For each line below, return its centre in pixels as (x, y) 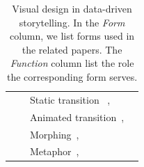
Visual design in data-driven (72, 8)
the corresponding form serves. (72, 76)
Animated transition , (77, 117)
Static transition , (70, 99)
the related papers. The (72, 49)
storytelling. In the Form (72, 22)
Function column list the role (72, 63)
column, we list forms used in (72, 36)
